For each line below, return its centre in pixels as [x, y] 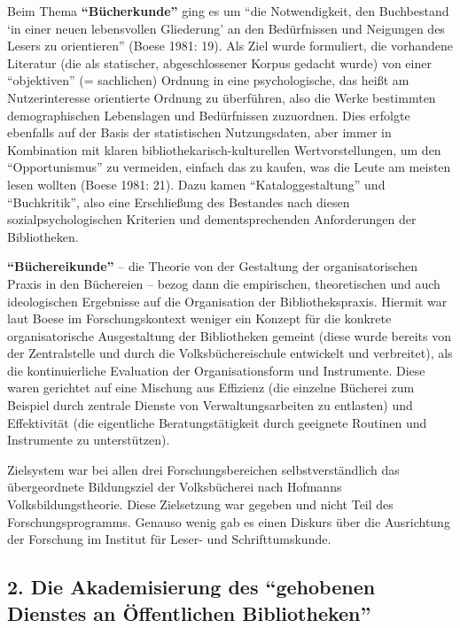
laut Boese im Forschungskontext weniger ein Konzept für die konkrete [199, 318]
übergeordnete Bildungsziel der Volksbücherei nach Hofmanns [175, 487]
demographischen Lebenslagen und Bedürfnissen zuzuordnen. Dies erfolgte [209, 115]
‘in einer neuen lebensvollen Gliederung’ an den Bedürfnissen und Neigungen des [226, 28]
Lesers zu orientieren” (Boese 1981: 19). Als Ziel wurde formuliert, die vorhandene [230, 46]
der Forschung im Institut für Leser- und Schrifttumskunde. [169, 539]
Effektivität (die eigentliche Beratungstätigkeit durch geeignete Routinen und [217, 422]
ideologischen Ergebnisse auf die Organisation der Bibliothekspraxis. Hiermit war [227, 301]
